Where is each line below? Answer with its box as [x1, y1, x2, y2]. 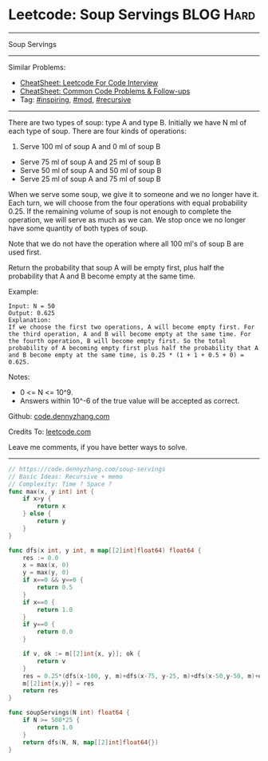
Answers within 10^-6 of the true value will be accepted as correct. [19, 396, 240, 405]
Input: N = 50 [8, 302, 56, 310]
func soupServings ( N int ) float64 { [8, 708, 130, 717]
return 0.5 [37, 584, 73, 592]
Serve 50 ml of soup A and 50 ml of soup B [19, 165, 162, 175]
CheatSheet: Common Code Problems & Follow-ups [19, 86, 191, 96]
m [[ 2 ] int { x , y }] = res [22, 680, 94, 688]
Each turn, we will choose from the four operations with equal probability [8, 198, 248, 207]
